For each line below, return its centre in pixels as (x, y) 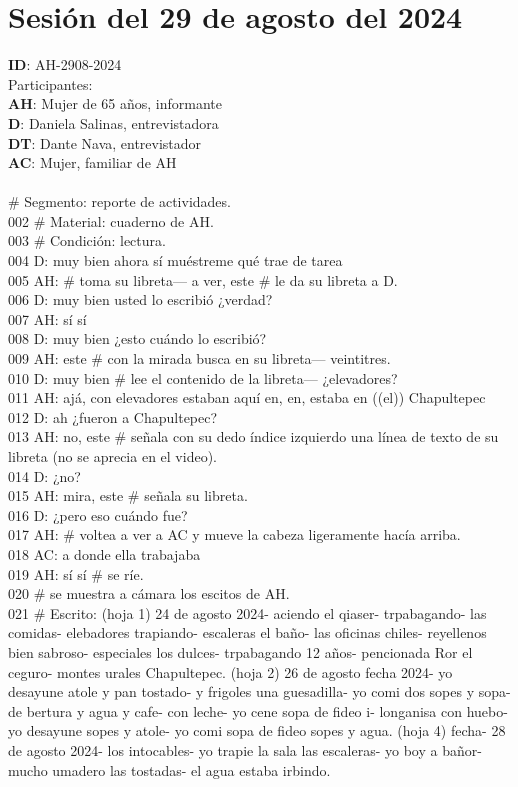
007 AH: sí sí (47, 318)
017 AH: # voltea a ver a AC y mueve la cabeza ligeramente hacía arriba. (234, 534)
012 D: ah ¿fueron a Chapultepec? (113, 416)
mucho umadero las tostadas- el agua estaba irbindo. (169, 769)
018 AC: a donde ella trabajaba (104, 553)
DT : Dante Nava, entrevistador (105, 142)
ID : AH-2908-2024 (65, 64)
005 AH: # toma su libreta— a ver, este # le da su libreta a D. (203, 279)
